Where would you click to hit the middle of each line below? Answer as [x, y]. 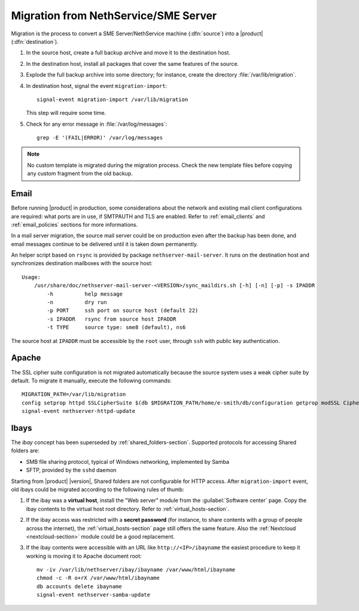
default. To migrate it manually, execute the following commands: [91, 381]
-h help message [85, 294]
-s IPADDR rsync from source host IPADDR [112, 319]
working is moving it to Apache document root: [84, 556]
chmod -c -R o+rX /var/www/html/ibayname [98, 578]
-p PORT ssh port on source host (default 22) [123, 311]
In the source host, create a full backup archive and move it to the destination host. [128, 53]
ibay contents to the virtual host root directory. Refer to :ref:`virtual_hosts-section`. [128, 509]
